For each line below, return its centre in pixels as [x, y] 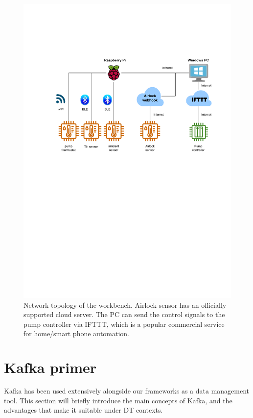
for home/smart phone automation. [77, 333]
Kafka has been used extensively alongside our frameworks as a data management [127, 391]
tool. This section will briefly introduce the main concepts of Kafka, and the [118, 400]
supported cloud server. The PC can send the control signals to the [124, 314]
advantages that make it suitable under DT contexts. [83, 410]
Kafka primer [50, 367]
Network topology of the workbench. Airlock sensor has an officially [125, 305]
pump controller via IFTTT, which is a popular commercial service [124, 324]
